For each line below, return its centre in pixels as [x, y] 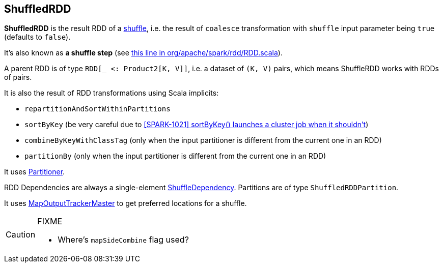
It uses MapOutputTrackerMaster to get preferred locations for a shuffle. [126, 203]
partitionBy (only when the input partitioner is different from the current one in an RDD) [175, 156]
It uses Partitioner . [35, 172]
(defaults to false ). [37, 37]
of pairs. [18, 77]
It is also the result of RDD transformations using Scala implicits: [112, 93]
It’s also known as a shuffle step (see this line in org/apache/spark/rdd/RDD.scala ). [143, 53]
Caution [21, 235]
